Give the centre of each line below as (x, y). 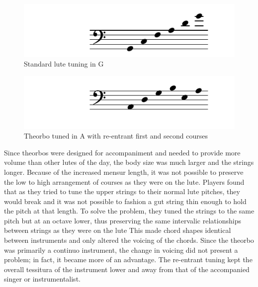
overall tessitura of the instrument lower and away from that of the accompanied (127, 269)
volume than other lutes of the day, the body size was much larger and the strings (129, 162)
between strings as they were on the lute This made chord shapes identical (118, 230)
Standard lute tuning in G (64, 64)
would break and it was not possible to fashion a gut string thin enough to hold (125, 201)
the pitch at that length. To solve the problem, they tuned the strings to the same (129, 211)
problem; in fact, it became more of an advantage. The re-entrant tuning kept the (128, 259)
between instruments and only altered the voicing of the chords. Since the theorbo (129, 240)
